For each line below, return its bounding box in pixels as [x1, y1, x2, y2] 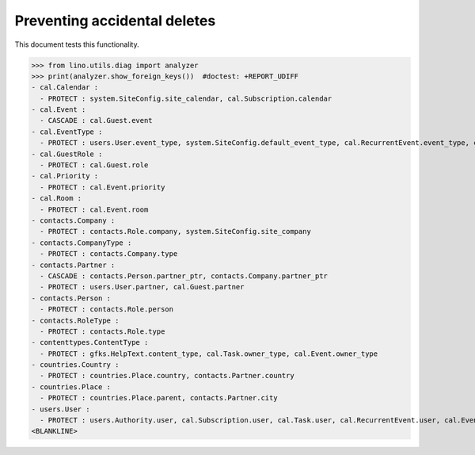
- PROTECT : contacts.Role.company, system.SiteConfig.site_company [40, 227, 312, 236]
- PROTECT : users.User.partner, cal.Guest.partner [40, 282, 245, 292]
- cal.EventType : [31, 127, 103, 136]
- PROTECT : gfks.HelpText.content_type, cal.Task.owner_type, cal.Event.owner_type [40, 349, 378, 358]
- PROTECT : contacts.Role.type [40, 327, 165, 336]
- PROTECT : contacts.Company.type [40, 250, 178, 258]
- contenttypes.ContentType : [31, 338, 149, 347]
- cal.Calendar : [31, 83, 99, 92]
